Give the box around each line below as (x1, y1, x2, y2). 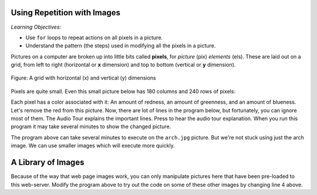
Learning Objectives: (11, 23, 62, 30)
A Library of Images (11, 158, 85, 167)
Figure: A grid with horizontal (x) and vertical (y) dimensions (11, 74, 156, 81)
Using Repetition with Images (11, 8, 120, 18)
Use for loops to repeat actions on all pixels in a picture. (25, 34, 163, 41)
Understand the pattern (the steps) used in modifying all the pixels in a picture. (25, 42, 216, 49)
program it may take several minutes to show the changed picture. (11, 123, 171, 130)
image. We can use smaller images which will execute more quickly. (11, 142, 176, 149)
